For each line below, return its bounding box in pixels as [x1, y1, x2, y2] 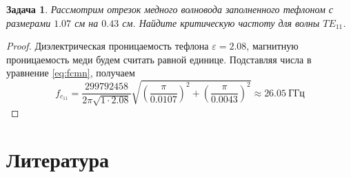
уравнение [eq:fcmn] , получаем [6, 65, 135, 80]
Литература [6, 145, 109, 174]
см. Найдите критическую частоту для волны [122, 15, 320, 30]
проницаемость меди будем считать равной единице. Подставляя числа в [6, 52, 312, 66]
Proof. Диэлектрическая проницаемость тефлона [6, 39, 209, 53]
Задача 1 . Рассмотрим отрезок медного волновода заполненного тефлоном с [6, 2, 334, 16]
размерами [6, 15, 51, 30]
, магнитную [246, 39, 299, 53]
